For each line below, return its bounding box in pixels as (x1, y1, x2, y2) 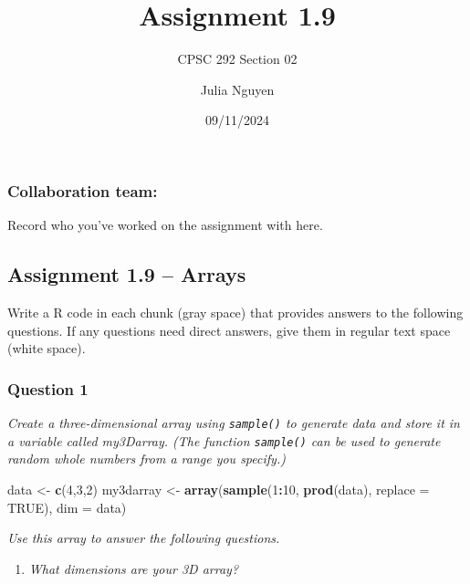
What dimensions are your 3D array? (28, 558, 239, 578)
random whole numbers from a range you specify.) (7, 449, 286, 468)
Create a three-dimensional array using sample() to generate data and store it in (7, 413, 460, 432)
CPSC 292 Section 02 (177, 49, 298, 68)
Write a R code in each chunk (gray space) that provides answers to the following (7, 303, 464, 321)
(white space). (7, 339, 86, 358)
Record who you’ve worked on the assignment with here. (7, 215, 323, 235)
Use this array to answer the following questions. (7, 528, 280, 547)
